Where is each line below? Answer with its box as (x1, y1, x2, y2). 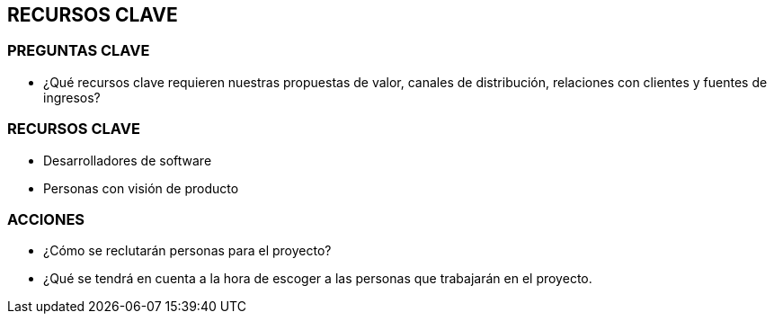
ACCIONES (7, 210, 85, 228)
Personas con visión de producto (43, 180, 239, 196)
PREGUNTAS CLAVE (7, 41, 150, 60)
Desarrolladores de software (43, 152, 212, 168)
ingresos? (43, 89, 101, 105)
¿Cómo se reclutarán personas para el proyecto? (43, 243, 332, 259)
